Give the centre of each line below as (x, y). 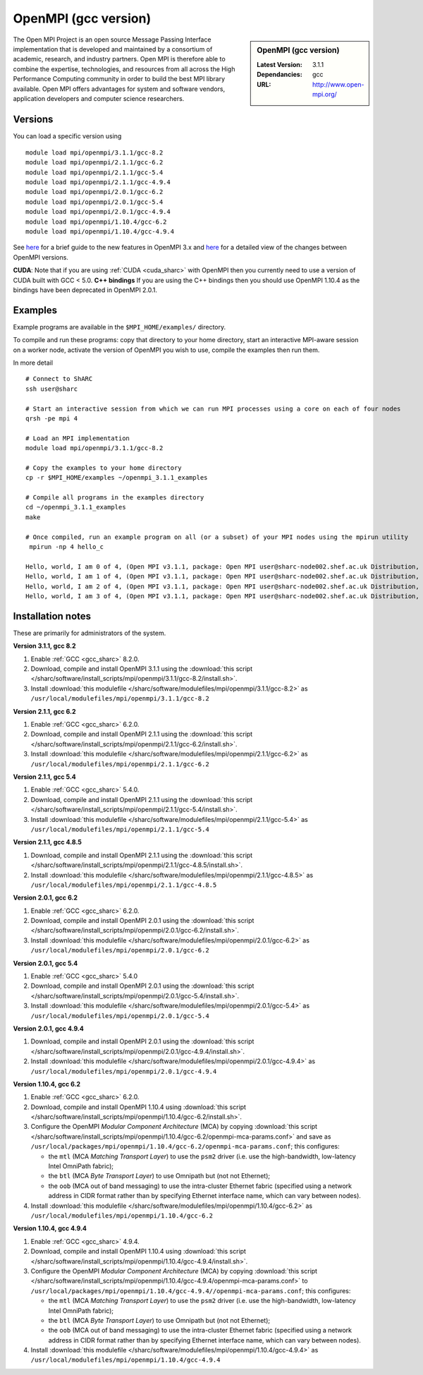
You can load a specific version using (67, 136)
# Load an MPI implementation (78, 438)
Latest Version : (280, 64)
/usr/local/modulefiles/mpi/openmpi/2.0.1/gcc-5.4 (120, 1016)
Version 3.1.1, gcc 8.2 (45, 646)
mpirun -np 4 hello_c (67, 547)
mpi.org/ (325, 94)
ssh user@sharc (52, 389)
